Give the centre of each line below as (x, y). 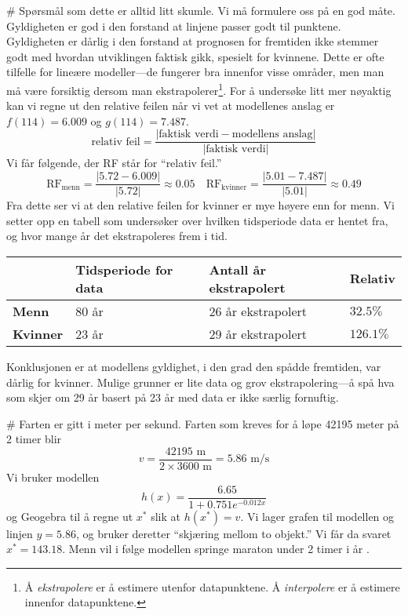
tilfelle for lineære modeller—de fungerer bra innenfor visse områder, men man (195, 72)
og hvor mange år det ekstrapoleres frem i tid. (117, 236)
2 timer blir (34, 439)
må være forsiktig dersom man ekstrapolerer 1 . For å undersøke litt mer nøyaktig (199, 89)
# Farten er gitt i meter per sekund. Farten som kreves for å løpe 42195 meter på (203, 423)
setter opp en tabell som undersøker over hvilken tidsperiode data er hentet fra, (197, 220)
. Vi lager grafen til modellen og (317, 516)
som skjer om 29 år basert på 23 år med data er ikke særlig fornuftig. (173, 397)
